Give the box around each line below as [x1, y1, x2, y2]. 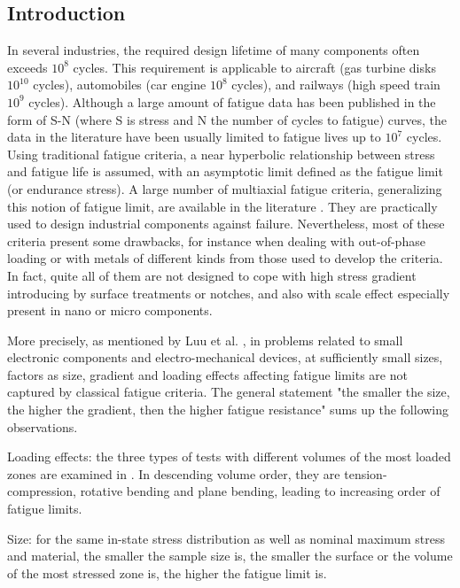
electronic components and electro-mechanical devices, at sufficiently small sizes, [7, 348, 443, 367]
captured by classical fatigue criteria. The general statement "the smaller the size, [7, 383, 450, 401]
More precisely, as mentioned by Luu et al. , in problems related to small [7, 330, 403, 349]
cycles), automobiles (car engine [33, 75, 207, 94]
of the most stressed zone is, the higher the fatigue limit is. [7, 563, 327, 582]
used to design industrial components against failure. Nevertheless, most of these [7, 214, 445, 233]
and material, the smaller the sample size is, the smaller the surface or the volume [7, 546, 453, 565]
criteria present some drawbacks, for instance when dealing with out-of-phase [7, 231, 425, 250]
